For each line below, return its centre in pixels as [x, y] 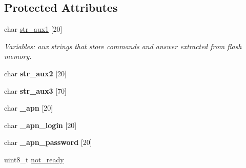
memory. [18, 56]
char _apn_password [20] [48, 142]
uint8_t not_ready [34, 159]
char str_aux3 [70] [35, 90]
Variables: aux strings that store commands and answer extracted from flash [123, 46]
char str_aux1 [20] [33, 29]
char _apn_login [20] [40, 125]
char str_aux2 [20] [35, 73]
